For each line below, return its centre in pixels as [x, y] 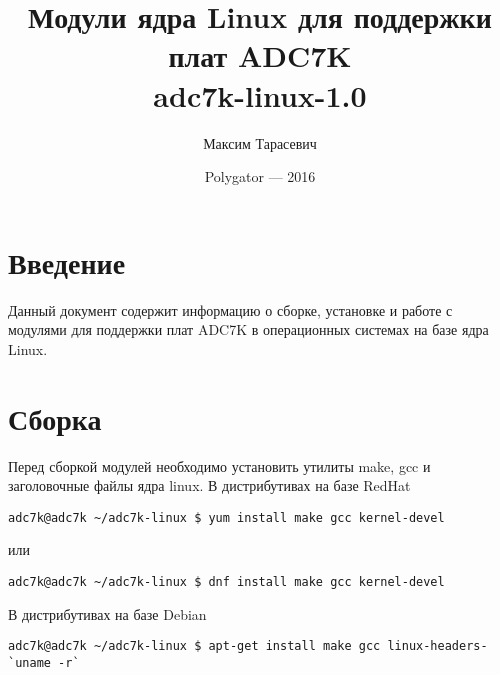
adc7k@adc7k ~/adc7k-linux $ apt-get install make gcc [194, 646]
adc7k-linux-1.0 [260, 94]
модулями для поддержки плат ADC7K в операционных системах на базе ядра [248, 329]
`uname [29, 662]
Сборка [55, 417]
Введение [67, 261]
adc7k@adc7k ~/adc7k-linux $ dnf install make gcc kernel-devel [226, 581]
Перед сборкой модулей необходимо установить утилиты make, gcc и [219, 465]
